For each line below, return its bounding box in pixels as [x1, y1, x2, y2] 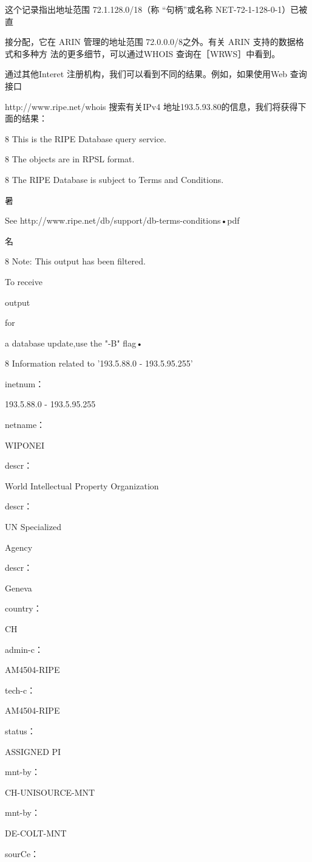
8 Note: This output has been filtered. [5, 255, 146, 267]
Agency [5, 540, 33, 553]
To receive [5, 275, 42, 288]
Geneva [5, 581, 32, 594]
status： [5, 724, 36, 737]
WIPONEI [5, 438, 44, 451]
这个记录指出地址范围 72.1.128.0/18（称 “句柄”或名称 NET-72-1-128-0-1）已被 [5, 3, 308, 15]
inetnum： [5, 377, 44, 390]
